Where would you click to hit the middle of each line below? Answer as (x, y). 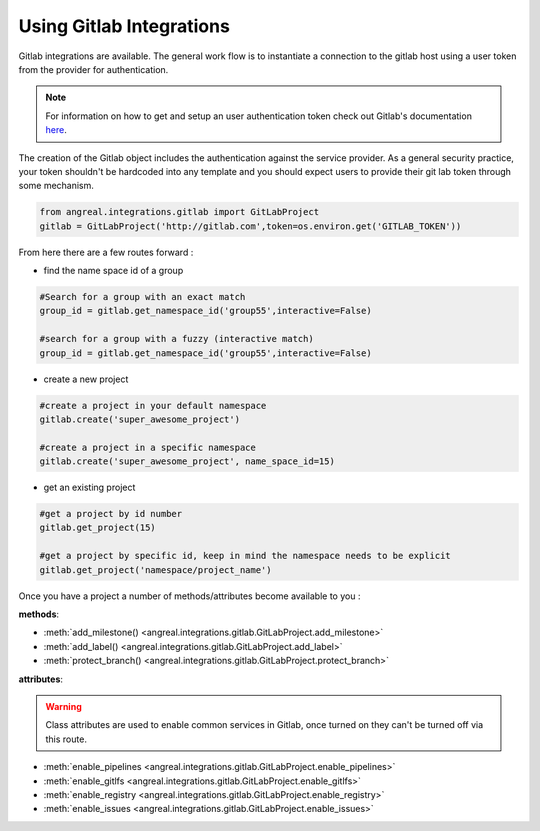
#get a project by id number (111, 514)
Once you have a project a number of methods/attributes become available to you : (189, 596)
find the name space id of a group (113, 271)
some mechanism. (56, 186)
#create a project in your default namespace (153, 405)
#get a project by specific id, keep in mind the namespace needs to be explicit (245, 556)
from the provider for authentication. (93, 69)
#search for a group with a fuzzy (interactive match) (176, 339)
